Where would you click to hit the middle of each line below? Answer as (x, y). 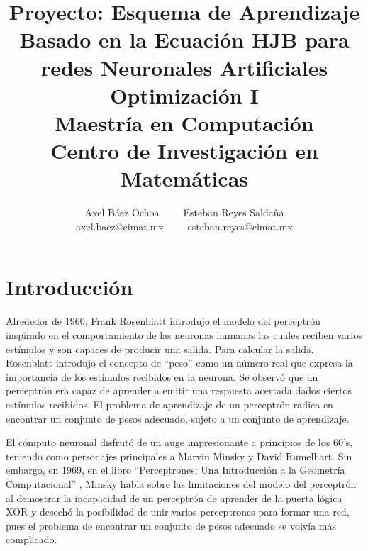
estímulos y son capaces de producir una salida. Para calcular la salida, (160, 349)
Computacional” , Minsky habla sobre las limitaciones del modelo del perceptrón (181, 483)
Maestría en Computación (184, 122)
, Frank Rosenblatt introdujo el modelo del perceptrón (203, 321)
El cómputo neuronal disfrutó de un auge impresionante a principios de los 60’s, (179, 442)
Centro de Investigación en (184, 151)
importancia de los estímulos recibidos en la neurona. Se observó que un (162, 376)
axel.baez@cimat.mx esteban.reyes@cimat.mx (184, 226)
